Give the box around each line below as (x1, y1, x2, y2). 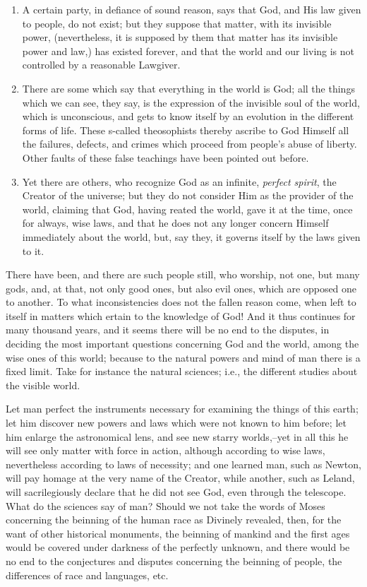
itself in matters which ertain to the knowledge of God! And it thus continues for (6, 308, 356, 323)
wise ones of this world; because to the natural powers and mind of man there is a (6, 350, 361, 364)
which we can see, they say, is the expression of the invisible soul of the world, (22, 95, 360, 109)
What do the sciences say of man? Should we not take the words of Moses (6, 498, 325, 513)
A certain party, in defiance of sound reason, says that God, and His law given (22, 2, 361, 16)
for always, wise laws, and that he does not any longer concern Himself (22, 215, 329, 230)
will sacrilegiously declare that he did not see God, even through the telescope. (6, 485, 347, 499)
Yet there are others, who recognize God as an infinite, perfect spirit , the (22, 174, 337, 189)
